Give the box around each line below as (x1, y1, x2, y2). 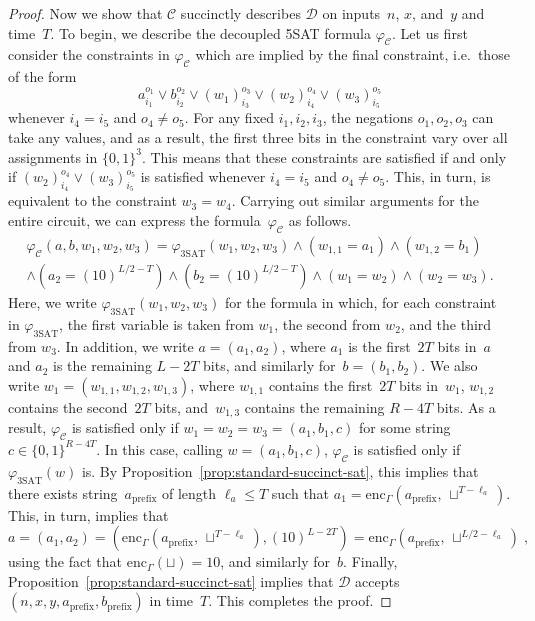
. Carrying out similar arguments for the (231, 190, 479, 211)
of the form (8, 66, 77, 87)
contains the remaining (244, 396, 385, 417)
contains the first (268, 374, 373, 395)
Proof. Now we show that (8, 3, 163, 23)
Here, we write (8, 291, 97, 312)
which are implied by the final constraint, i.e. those (195, 44, 510, 65)
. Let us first (392, 22, 468, 43)
